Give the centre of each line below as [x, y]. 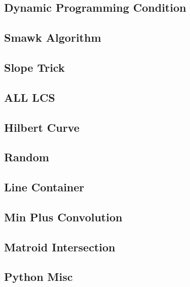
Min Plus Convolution [63, 217]
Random [27, 157]
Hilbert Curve [42, 127]
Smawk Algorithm [53, 37]
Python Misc [39, 277]
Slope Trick [34, 67]
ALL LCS [30, 97]
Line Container [44, 187]
